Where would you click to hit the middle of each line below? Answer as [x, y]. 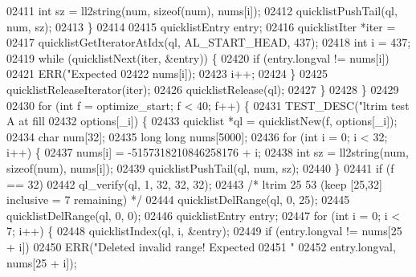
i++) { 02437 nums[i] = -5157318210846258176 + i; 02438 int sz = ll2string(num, [208, 152]
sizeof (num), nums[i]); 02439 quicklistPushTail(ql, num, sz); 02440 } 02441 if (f [200, 167]
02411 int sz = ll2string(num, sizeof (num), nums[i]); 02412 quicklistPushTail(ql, [202, 10]
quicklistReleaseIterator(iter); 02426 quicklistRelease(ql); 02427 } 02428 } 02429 [203, 89]
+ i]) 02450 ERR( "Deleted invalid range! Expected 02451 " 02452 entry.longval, [201, 246]
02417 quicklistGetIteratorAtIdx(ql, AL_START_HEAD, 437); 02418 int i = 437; [209, 42]
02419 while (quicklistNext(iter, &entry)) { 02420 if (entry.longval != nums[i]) [198, 57]
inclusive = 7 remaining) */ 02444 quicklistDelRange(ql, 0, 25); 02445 [178, 200]
